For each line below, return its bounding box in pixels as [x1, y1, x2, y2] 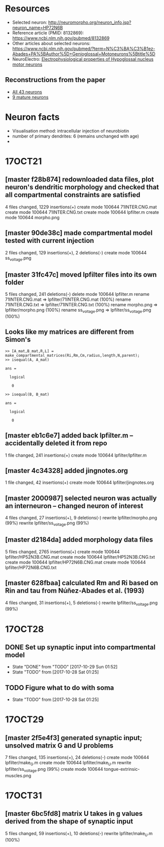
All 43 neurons [12, 89, 42, 94]
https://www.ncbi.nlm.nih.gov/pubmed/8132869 [12, 35, 110, 41]
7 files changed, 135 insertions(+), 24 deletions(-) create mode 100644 [5, 754, 149, 760]
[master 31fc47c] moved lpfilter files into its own [5, 270, 157, 279]
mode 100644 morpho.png [5, 214, 60, 220]
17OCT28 [5, 623, 44, 635]
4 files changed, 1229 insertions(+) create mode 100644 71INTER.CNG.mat [5, 204, 157, 210]
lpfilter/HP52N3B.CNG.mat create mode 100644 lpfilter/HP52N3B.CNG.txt [5, 554, 155, 560]
